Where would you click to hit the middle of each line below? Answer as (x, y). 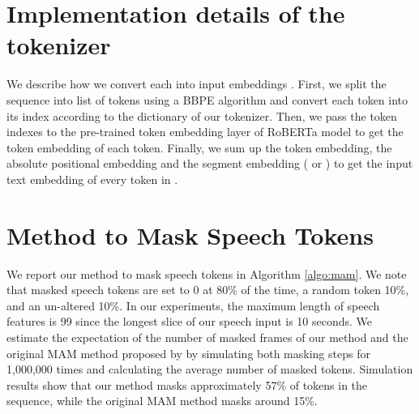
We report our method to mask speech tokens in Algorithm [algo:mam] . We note (207, 273)
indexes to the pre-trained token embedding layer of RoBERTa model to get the (205, 132)
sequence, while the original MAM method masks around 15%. (162, 401)
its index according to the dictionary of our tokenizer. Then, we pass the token (202, 115)
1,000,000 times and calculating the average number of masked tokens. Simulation (210, 369)
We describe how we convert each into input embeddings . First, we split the (197, 84)
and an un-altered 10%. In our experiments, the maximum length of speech (193, 305)
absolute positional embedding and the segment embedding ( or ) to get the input (210, 163)
